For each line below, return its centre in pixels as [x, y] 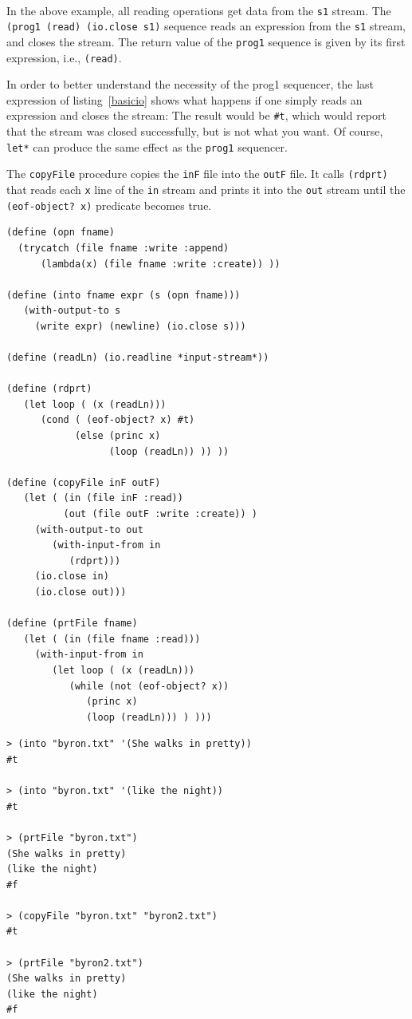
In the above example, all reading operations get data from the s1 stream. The [199, 10]
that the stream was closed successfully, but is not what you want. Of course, [195, 131]
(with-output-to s [72, 311]
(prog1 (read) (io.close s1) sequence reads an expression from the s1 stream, [206, 26]
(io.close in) [72, 577]
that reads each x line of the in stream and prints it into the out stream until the [206, 190]
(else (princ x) [118, 436]
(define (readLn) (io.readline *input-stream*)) [138, 358]
